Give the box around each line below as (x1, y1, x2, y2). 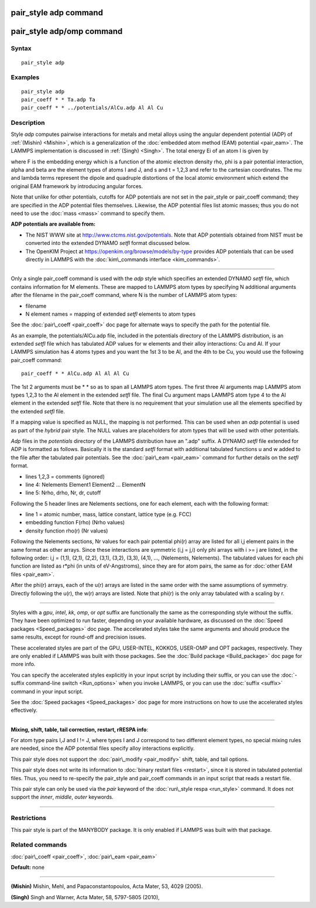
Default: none (11, 864, 45, 871)
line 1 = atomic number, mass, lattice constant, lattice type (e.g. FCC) (25, 511, 192, 518)
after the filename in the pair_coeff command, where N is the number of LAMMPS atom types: (11, 292, 238, 299)
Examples (11, 73, 40, 81)
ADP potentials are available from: (11, 220, 96, 228)
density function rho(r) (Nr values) (25, 527, 108, 534)
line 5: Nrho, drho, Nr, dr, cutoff (25, 489, 101, 496)
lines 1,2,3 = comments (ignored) (25, 473, 105, 480)
